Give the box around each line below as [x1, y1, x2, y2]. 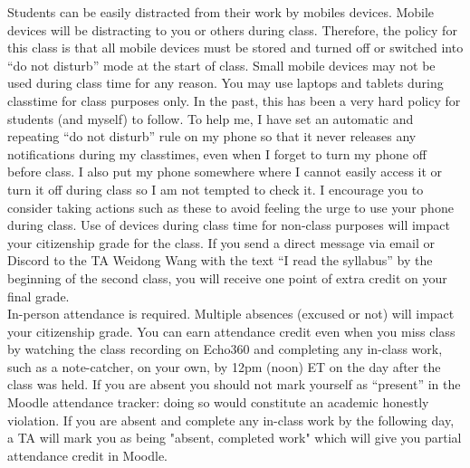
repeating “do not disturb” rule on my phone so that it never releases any [7, 127, 417, 146]
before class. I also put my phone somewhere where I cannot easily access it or [7, 162, 443, 181]
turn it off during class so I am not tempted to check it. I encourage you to [7, 179, 424, 198]
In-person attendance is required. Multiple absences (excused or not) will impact [7, 304, 455, 323]
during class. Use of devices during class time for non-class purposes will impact [7, 215, 450, 234]
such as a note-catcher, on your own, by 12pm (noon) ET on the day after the [7, 357, 441, 376]
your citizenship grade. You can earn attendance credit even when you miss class [7, 321, 456, 340]
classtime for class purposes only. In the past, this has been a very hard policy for [7, 91, 461, 110]
